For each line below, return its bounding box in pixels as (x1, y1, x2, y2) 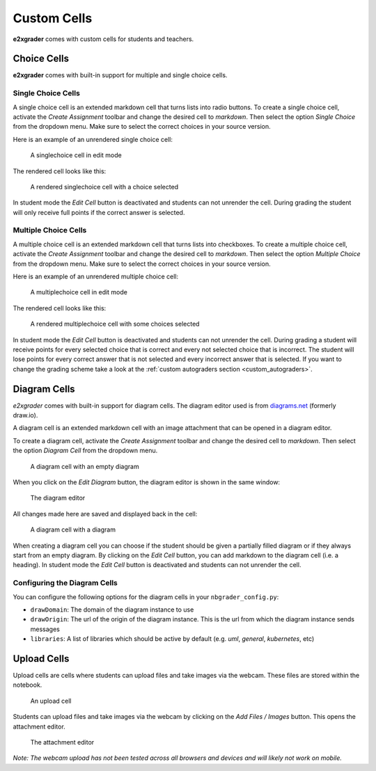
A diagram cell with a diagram (30, 525, 116, 534)
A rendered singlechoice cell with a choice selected (30, 182, 179, 191)
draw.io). (13, 411, 38, 420)
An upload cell (30, 697, 72, 705)
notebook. (13, 681, 42, 689)
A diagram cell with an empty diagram (30, 462, 139, 470)
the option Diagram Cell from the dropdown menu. (13, 446, 158, 455)
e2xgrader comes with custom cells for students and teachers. (13, 35, 194, 43)
